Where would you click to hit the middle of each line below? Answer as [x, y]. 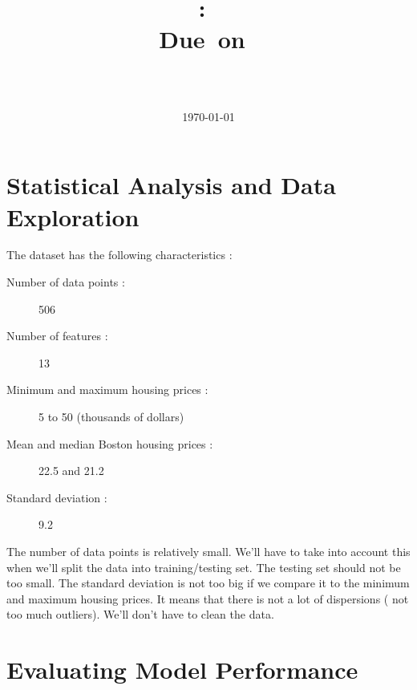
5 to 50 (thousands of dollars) [111, 417]
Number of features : [57, 336]
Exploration [73, 216]
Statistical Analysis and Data [171, 185]
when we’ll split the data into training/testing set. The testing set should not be [204, 567]
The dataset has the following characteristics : [119, 255]
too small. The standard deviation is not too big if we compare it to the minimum [208, 583]
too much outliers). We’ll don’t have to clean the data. [140, 614]
